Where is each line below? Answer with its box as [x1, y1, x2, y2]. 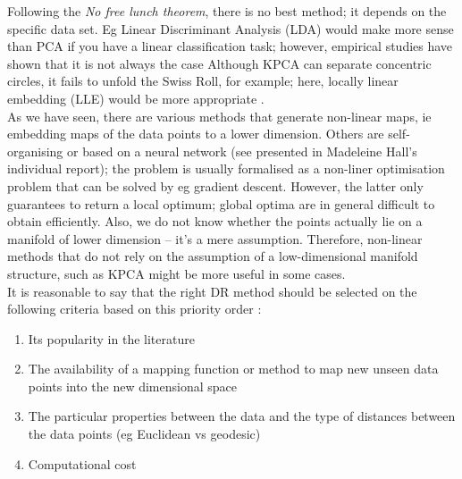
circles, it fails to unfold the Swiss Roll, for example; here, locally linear [7, 71, 399, 90]
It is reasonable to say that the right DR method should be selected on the [7, 282, 417, 300]
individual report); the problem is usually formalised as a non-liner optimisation [7, 159, 445, 178]
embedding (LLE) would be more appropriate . [7, 88, 265, 107]
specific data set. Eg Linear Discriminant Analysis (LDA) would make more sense [7, 19, 454, 38]
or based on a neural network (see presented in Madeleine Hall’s [67, 141, 417, 160]
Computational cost [28, 454, 137, 473]
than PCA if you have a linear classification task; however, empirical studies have [7, 37, 453, 55]
